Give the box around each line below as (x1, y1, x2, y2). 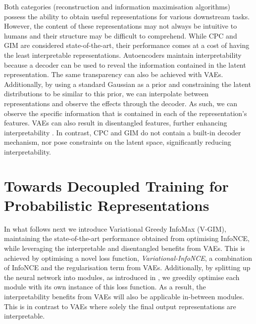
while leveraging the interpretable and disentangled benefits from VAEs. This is (4, 243, 245, 253)
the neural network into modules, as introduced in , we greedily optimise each (4, 272, 240, 282)
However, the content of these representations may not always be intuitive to (4, 21, 237, 31)
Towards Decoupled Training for (4, 175, 229, 196)
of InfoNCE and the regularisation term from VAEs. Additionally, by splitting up (4, 262, 251, 273)
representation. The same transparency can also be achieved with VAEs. (4, 69, 223, 80)
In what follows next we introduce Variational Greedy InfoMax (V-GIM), (4, 223, 226, 234)
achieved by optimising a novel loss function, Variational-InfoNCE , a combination (4, 252, 253, 263)
